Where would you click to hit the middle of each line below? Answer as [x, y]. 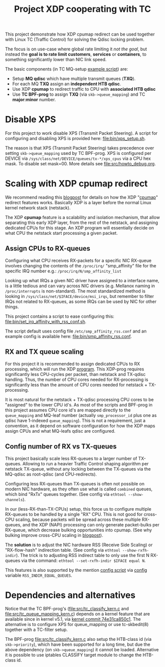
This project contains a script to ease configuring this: [60, 316]
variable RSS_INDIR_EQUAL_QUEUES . [39, 575]
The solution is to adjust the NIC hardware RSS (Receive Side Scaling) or [79, 545]
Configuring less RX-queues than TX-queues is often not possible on [75, 483]
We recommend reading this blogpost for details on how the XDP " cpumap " [82, 197]
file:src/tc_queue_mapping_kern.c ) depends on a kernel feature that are [78, 614]
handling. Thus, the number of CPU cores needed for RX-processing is [77, 379]
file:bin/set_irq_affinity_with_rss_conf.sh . [46, 321]
